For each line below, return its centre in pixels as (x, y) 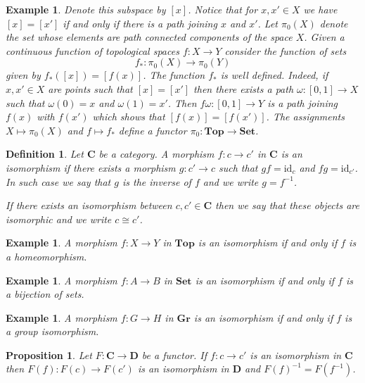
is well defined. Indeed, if (274, 75)
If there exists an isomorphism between (89, 205)
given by (23, 75)
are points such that (90, 88)
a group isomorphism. (52, 331)
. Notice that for (223, 9)
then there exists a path (244, 88)
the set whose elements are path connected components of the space (149, 37)
